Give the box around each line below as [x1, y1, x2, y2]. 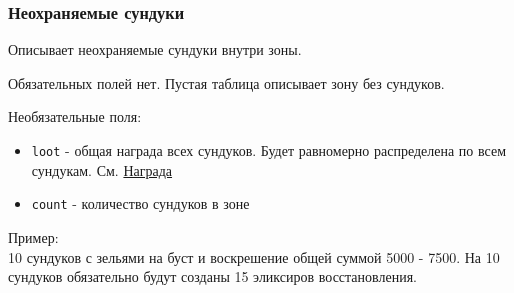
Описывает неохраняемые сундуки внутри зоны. [8, 39, 302, 60]
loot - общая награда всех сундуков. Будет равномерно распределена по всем [31, 140, 507, 160]
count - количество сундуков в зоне [31, 193, 250, 214]
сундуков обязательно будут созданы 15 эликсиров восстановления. [8, 266, 418, 287]
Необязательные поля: [8, 106, 142, 127]
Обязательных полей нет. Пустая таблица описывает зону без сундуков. [8, 72, 445, 93]
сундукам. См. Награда [31, 159, 173, 180]
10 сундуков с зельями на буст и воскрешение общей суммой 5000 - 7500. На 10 [8, 246, 500, 267]
